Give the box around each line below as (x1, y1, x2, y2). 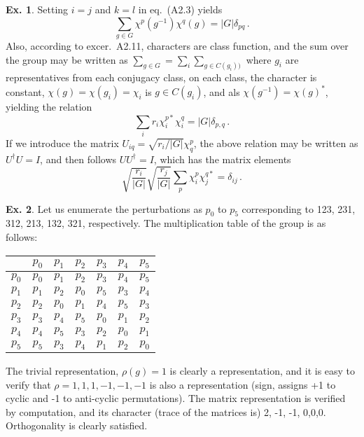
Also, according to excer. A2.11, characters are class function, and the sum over (6, 38, 349, 53)
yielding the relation (6, 99, 92, 114)
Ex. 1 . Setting (6, 2, 69, 16)
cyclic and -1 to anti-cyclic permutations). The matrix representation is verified (6, 391, 346, 405)
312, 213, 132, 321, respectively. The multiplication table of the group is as (6, 216, 326, 230)
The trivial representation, (6, 363, 119, 377)
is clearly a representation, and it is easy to (169, 363, 356, 377)
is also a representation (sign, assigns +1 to (149, 377, 336, 391)
